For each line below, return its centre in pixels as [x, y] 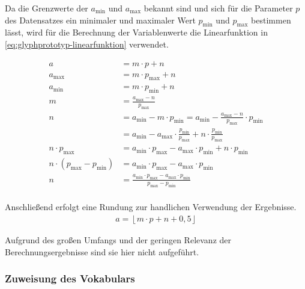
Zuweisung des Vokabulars [70, 278]
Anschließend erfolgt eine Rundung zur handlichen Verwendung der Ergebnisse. [151, 207]
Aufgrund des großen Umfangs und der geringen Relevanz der [118, 240]
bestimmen [271, 20]
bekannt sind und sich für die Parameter [218, 8]
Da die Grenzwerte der [47, 8]
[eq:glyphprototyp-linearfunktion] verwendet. [87, 44]
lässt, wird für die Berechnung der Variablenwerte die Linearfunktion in [136, 32]
